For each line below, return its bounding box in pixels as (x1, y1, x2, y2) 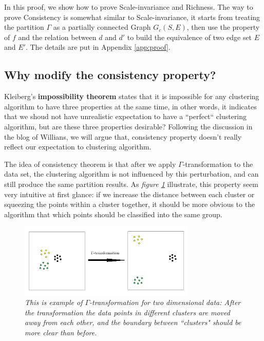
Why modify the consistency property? (4, 67, 216, 83)
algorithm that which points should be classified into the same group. (4, 209, 222, 219)
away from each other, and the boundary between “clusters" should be (25, 317, 241, 328)
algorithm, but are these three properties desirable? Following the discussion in (4, 121, 253, 131)
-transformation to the (182, 158, 253, 169)
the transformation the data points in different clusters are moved (25, 307, 230, 317)
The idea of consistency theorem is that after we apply (4, 158, 176, 169)
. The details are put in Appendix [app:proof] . (25, 42, 171, 52)
